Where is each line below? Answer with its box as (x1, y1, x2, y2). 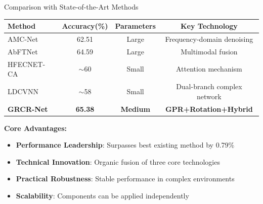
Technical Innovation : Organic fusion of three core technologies (16, 156, 220, 167)
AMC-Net (8, 33, 38, 44)
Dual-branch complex (176, 81, 242, 92)
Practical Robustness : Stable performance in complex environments (16, 173, 235, 184)
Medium (120, 103, 150, 114)
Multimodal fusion (181, 46, 238, 56)
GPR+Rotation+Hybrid (165, 103, 253, 114)
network (197, 91, 222, 101)
